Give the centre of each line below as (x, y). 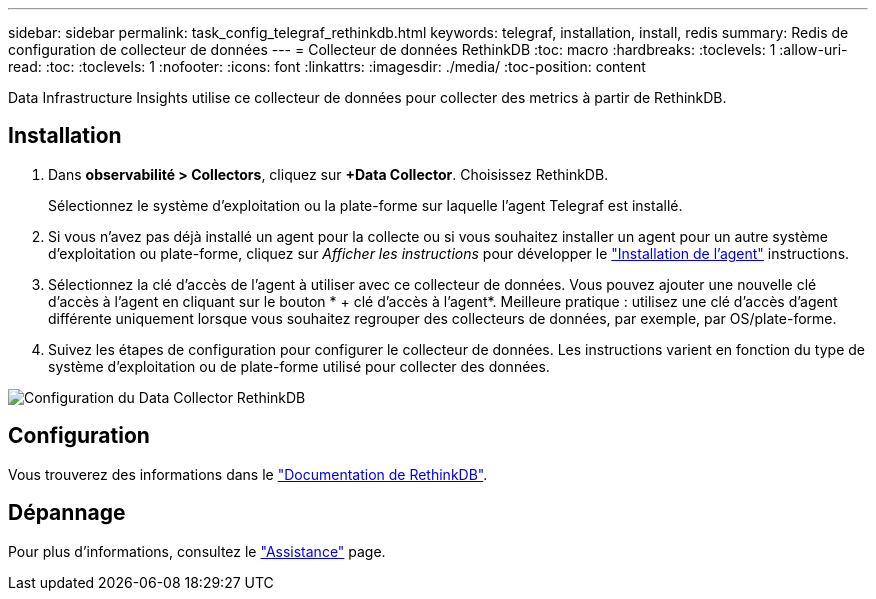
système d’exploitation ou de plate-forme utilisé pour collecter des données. (299, 366)
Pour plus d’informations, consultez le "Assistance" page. (197, 551)
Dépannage (67, 513)
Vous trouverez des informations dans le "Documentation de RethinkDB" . (248, 474)
